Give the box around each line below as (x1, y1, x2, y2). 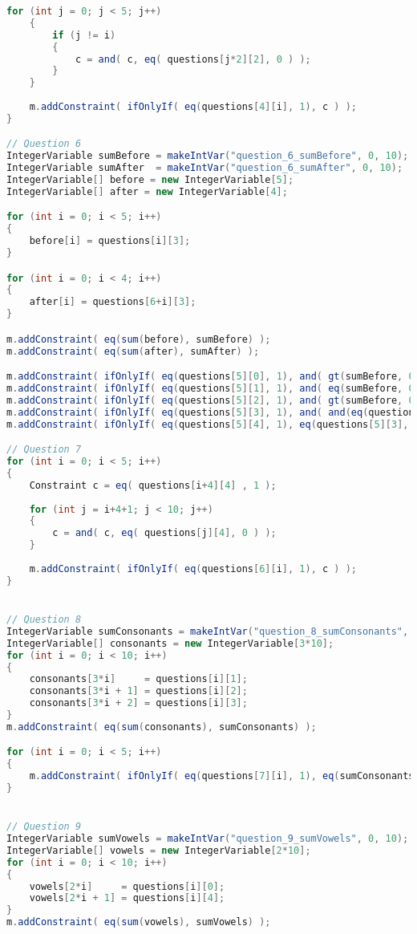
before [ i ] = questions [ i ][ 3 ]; (29, 235, 191, 247)
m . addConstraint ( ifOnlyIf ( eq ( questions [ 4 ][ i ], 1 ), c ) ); (29, 101, 357, 112)
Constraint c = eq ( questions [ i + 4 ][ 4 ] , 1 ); (29, 479, 277, 491)
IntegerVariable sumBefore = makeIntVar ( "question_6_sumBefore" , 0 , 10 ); (6, 150, 409, 162)
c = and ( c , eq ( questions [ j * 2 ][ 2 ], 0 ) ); (75, 53, 311, 65)
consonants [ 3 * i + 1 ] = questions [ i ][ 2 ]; (29, 685, 248, 697)
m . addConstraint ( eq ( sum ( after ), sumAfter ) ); (6, 345, 260, 357)
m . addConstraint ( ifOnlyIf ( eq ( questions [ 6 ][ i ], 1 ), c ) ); (29, 562, 357, 575)
